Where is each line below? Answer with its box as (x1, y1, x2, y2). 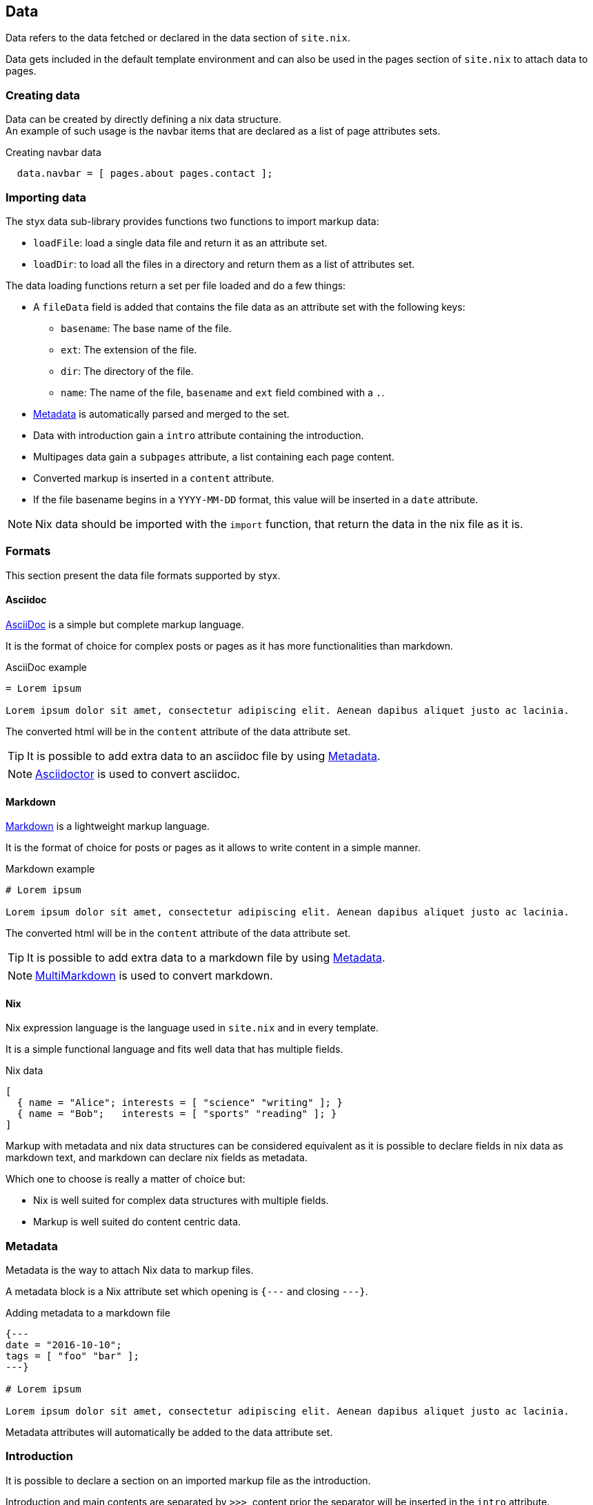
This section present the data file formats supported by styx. (6, 569, 281, 581)
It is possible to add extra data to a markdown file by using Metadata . (27, 951, 385, 965)
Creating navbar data (6, 146, 101, 159)
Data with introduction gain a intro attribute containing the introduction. (33, 429, 364, 441)
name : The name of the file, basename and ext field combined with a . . (61, 386, 385, 398)
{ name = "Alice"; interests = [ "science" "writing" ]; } (17, 1097, 343, 1109)
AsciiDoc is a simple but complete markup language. (6, 618, 244, 630)
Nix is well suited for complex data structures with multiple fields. (33, 1194, 329, 1207)
